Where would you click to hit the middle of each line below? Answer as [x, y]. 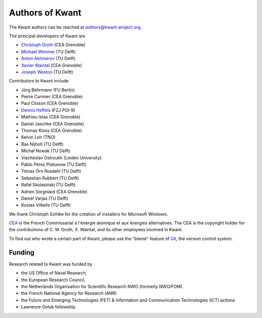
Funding [22, 252]
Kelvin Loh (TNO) [38, 137]
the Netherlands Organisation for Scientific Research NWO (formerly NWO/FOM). [102, 286]
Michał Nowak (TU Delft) [46, 151]
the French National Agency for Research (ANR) [69, 293]
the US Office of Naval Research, [54, 273]
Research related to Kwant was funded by [51, 264]
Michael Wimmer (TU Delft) [49, 51]
